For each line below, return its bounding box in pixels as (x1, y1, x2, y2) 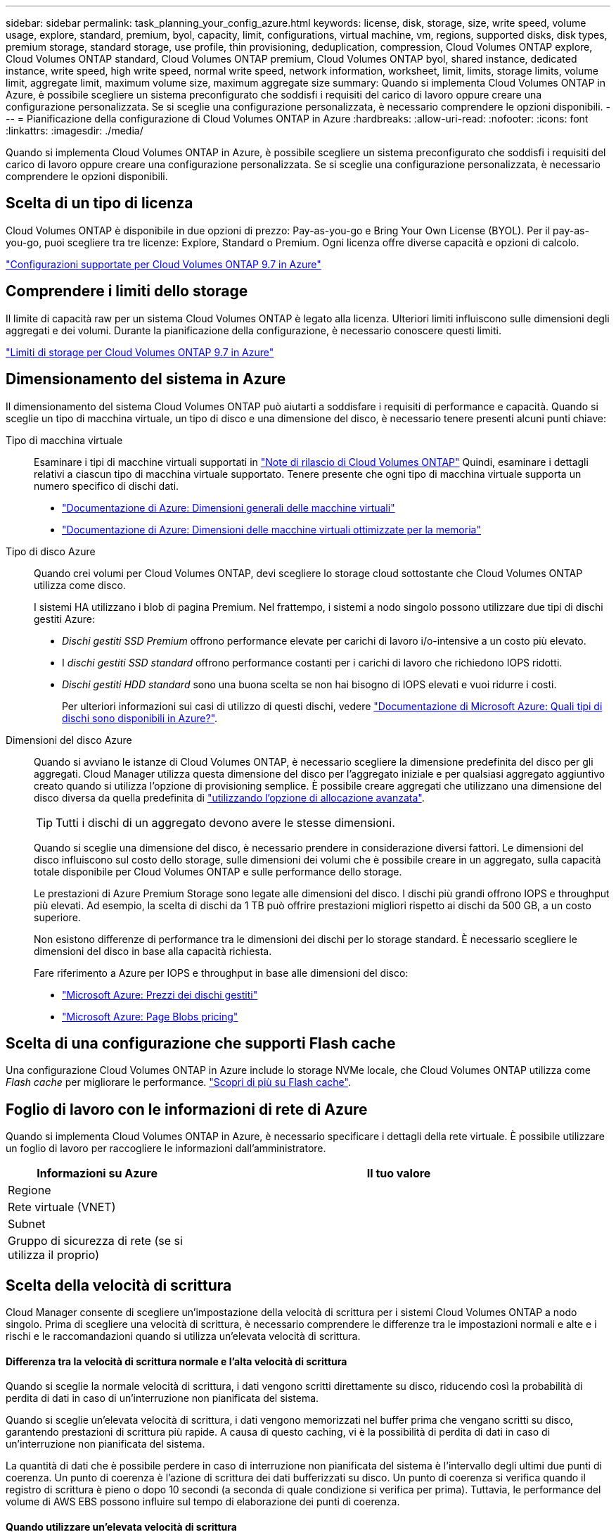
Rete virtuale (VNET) (8, 1200, 116, 1215)
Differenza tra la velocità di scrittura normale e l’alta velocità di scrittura (6, 1355, 347, 1367)
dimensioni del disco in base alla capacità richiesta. (34, 944, 272, 957)
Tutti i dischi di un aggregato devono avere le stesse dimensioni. (56, 815, 395, 830)
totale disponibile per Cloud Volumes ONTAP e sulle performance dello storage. (34, 865, 402, 878)
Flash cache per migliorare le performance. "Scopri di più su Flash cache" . (6, 1076, 351, 1089)
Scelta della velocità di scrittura (6, 1276, 232, 1294)
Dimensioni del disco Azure (6, 733, 132, 746)
